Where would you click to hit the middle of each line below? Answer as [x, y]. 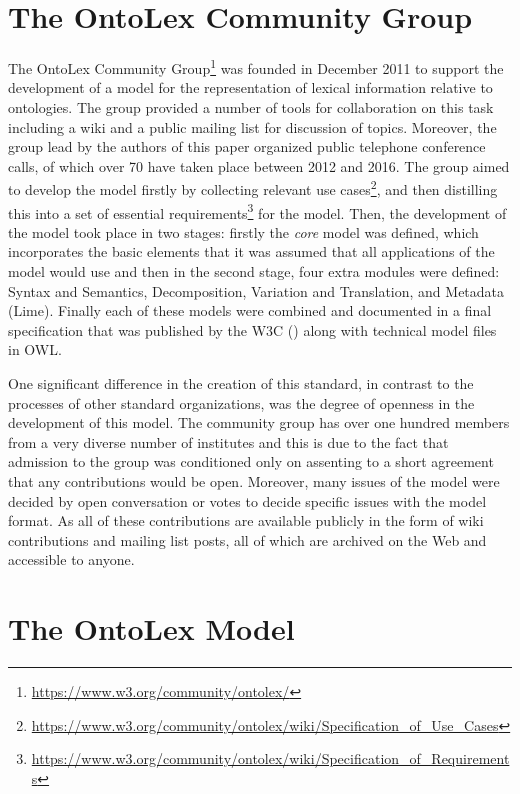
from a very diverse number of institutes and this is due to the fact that [228, 441]
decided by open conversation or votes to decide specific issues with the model [247, 500]
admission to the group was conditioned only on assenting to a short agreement [251, 461]
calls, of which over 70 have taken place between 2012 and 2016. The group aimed [259, 165]
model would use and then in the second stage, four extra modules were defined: [254, 271]
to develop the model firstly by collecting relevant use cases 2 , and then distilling [253, 187]
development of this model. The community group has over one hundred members [259, 422]
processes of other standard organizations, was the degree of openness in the [241, 402]
